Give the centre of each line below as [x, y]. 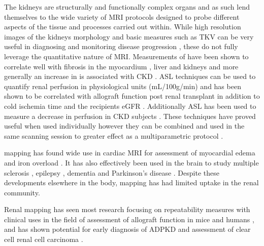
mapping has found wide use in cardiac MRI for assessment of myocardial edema [130, 153]
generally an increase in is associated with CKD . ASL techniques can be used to [130, 76]
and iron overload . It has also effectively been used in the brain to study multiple [131, 162]
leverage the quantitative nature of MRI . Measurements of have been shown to [126, 56]
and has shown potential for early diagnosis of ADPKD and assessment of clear [127, 229]
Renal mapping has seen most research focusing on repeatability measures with [127, 209]
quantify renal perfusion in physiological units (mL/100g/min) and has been [123, 86]
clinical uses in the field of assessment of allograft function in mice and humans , [129, 219]
